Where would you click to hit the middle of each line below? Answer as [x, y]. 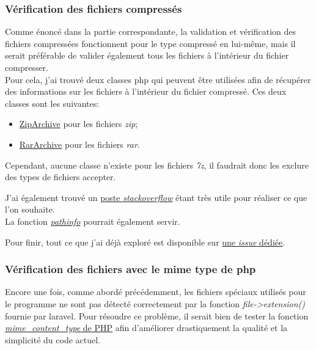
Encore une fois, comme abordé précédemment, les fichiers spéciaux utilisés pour [156, 292]
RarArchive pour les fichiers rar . [79, 144]
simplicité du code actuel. [53, 339]
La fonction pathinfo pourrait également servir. [93, 221]
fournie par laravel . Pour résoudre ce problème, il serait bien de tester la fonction [157, 315]
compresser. [27, 67]
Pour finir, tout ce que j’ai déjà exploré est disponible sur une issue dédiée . [145, 242]
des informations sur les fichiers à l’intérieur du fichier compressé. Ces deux [146, 91]
